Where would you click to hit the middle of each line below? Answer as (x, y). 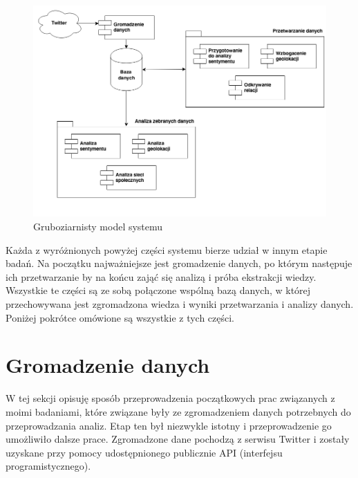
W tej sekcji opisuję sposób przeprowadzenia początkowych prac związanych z (170, 398)
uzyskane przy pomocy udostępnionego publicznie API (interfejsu (144, 452)
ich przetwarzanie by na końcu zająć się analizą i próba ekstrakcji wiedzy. (161, 276)
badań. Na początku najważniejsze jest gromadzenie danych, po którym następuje (179, 263)
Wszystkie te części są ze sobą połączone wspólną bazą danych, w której (158, 290)
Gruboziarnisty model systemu (98, 227)
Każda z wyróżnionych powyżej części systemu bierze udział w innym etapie (167, 249)
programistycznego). (48, 466)
